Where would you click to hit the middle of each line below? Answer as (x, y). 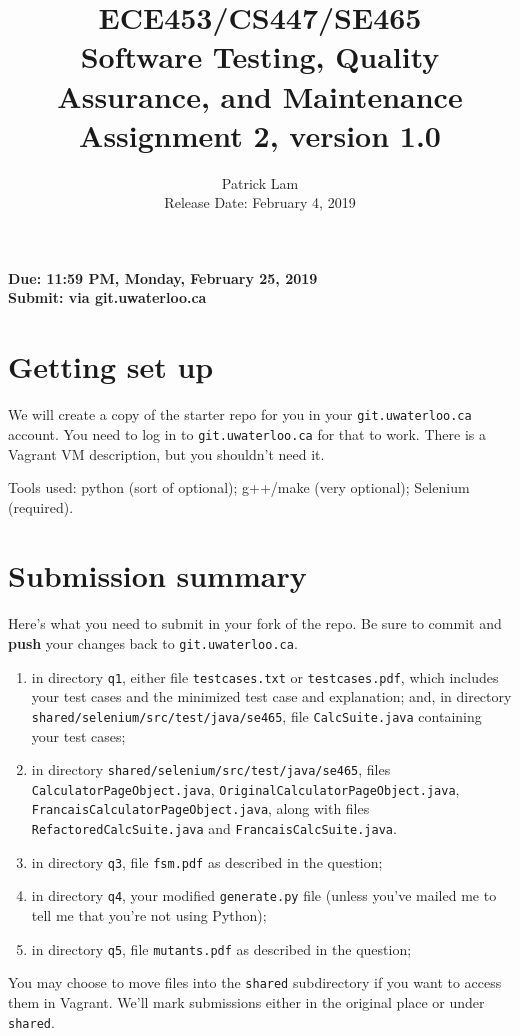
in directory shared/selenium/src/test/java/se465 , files (211, 769)
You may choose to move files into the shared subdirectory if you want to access (255, 982)
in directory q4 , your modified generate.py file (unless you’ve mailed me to (264, 895)
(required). (41, 506)
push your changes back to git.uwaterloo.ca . (153, 643)
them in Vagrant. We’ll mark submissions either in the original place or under (246, 1002)
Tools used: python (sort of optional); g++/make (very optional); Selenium (239, 487)
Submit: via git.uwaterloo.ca (107, 297)
